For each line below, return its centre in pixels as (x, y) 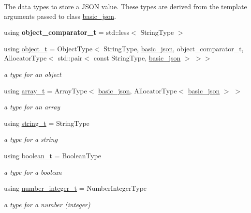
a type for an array (32, 107)
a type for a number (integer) (47, 204)
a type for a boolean (33, 172)
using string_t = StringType (47, 123)
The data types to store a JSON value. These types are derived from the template (125, 6)
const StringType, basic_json (137, 58)
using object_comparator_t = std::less (67, 32)
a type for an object (33, 74)
